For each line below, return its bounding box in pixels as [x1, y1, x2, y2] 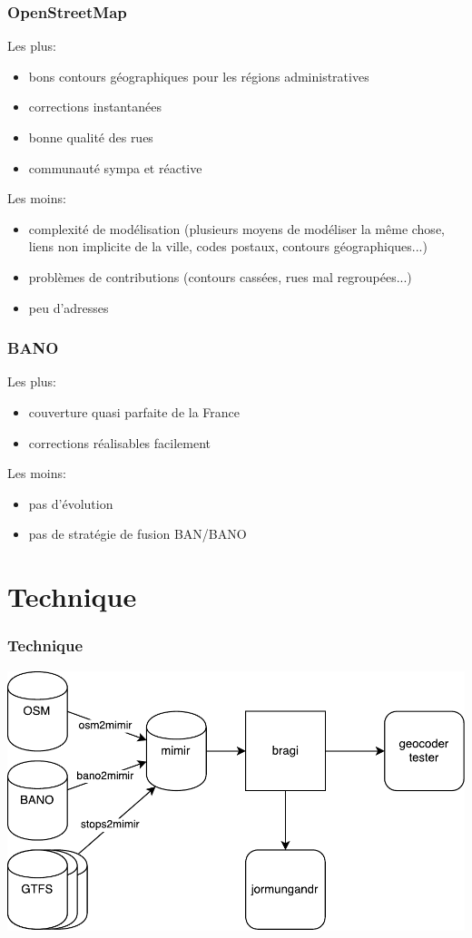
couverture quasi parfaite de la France [28, 402, 241, 421]
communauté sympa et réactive [28, 158, 202, 177]
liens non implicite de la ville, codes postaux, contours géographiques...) [28, 237, 428, 256]
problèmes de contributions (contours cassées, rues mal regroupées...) [28, 267, 412, 286]
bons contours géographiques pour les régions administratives [28, 66, 369, 85]
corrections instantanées [28, 97, 162, 116]
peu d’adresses [28, 298, 109, 317]
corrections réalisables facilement [28, 433, 211, 452]
